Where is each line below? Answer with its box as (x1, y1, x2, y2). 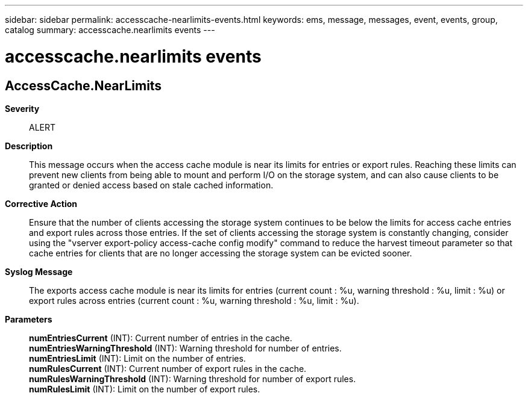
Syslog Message (5, 266, 73, 277)
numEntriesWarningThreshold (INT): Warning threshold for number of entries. (29, 342, 342, 353)
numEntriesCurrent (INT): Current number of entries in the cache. (29, 332, 292, 343)
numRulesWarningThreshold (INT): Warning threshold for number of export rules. (29, 373, 356, 384)
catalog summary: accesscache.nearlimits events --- (5, 25, 215, 35)
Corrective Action (5, 198, 77, 209)
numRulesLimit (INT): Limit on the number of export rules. (29, 383, 260, 394)
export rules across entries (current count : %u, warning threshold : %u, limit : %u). (29, 295, 359, 306)
